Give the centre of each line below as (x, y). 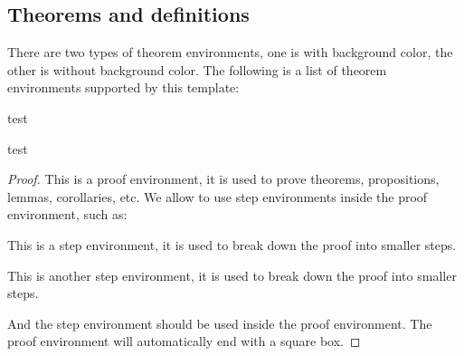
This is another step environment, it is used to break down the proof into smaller (232, 275)
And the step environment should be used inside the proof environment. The (220, 323)
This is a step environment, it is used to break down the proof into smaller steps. (232, 244)
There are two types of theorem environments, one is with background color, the (230, 52)
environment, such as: (67, 214)
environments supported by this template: (123, 87)
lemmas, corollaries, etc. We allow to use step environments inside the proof (218, 196)
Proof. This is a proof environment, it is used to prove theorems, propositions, (223, 179)
